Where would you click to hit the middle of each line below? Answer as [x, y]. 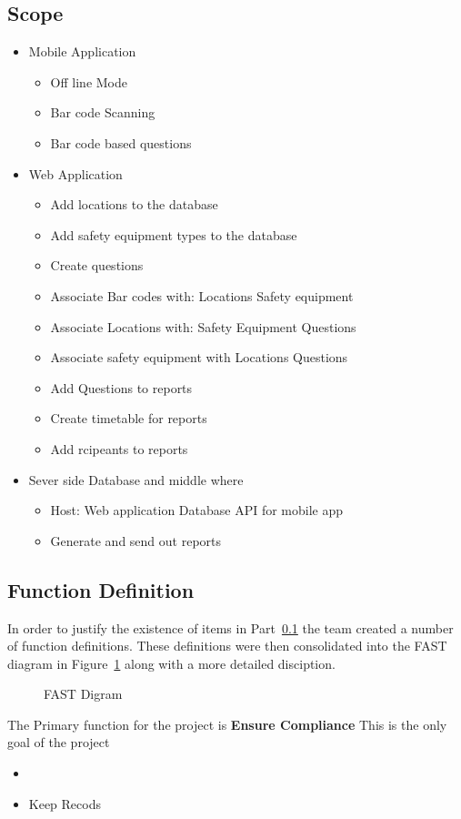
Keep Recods [65, 803]
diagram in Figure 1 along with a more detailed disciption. [171, 663]
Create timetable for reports [129, 418]
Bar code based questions [121, 142]
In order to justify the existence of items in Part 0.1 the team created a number [230, 627]
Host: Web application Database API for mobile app [197, 510]
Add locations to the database [134, 204]
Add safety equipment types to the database [174, 234]
